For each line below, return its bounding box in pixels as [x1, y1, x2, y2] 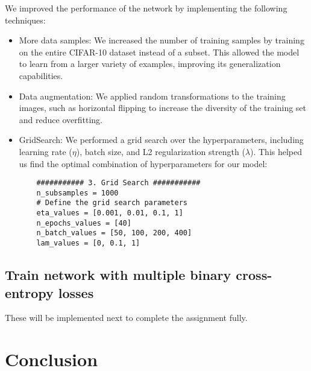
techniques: [5, 13, 46, 26]
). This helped [250, 145, 303, 157]
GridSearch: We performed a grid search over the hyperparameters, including [19, 133, 304, 146]
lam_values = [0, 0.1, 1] [36, 239, 140, 248]
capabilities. [19, 69, 63, 81]
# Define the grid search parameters [36, 198, 187, 208]
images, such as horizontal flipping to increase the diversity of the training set [19, 101, 307, 114]
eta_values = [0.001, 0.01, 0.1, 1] [36, 209, 183, 218]
